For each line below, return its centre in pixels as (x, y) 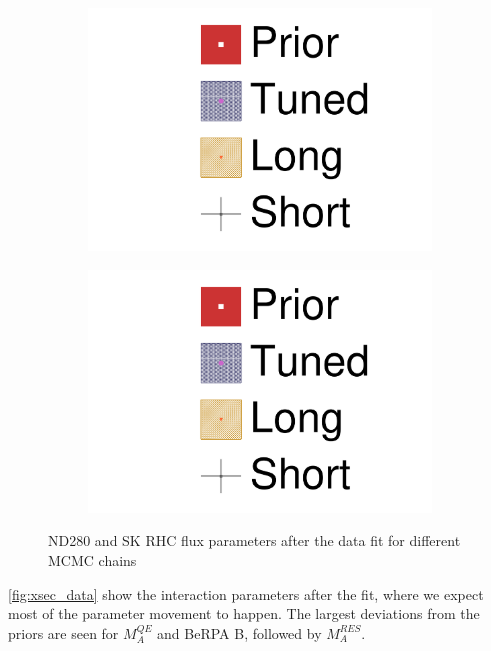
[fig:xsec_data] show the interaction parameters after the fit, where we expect (246, 593)
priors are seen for (63, 632)
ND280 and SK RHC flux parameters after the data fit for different (254, 540)
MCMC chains (92, 560)
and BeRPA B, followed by (239, 632)
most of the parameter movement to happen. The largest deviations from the (244, 613)
